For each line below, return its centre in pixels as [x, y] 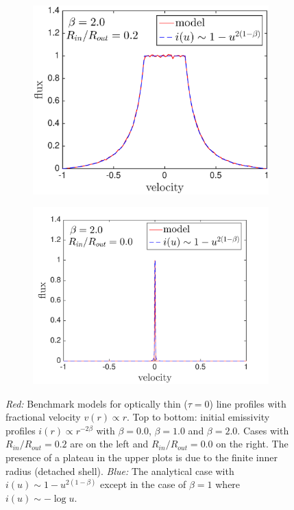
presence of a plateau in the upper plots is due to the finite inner [142, 457]
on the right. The [252, 444]
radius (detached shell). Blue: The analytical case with [120, 470]
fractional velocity [43, 417]
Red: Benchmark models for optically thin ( [97, 403]
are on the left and [109, 444]
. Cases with [263, 430]
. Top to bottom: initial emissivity [198, 417]
